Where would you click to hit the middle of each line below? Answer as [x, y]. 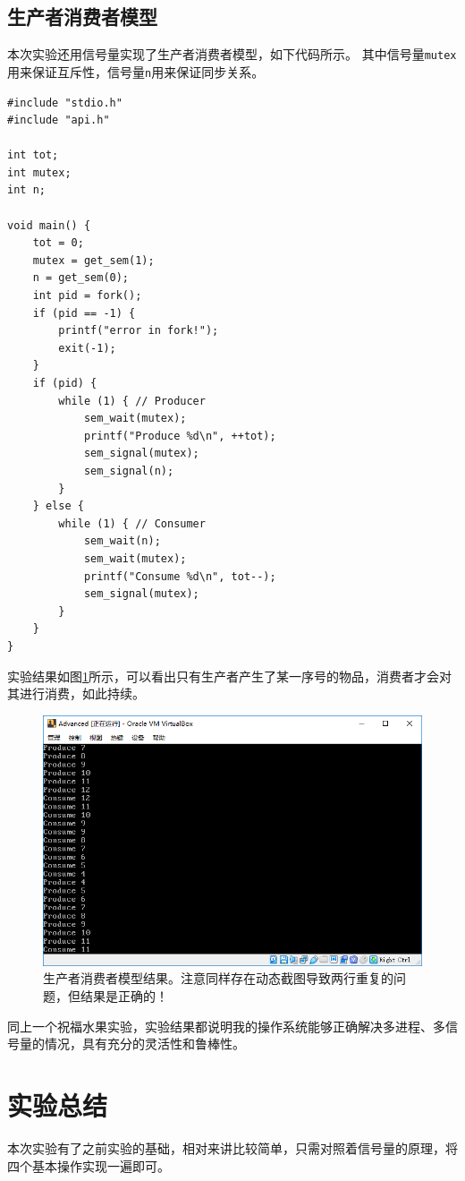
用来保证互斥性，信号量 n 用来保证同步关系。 [136, 71]
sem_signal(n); [129, 471]
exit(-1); [87, 348]
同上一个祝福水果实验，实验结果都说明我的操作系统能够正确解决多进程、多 [226, 1026]
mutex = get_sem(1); [93, 260]
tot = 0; [58, 243]
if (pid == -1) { [84, 313]
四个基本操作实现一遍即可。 [89, 1165]
